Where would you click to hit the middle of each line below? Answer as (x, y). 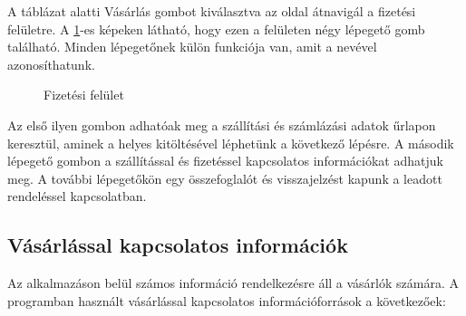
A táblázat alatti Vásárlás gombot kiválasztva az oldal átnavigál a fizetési (212, 11)
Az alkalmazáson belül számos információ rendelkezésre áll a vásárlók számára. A (233, 283)
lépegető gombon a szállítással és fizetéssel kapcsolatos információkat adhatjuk (225, 161)
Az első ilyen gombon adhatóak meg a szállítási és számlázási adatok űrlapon (222, 124)
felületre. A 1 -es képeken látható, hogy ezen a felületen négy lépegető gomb (216, 29)
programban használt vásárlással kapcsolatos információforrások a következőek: (227, 300)
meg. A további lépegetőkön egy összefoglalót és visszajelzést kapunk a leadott (225, 178)
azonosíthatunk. (51, 64)
